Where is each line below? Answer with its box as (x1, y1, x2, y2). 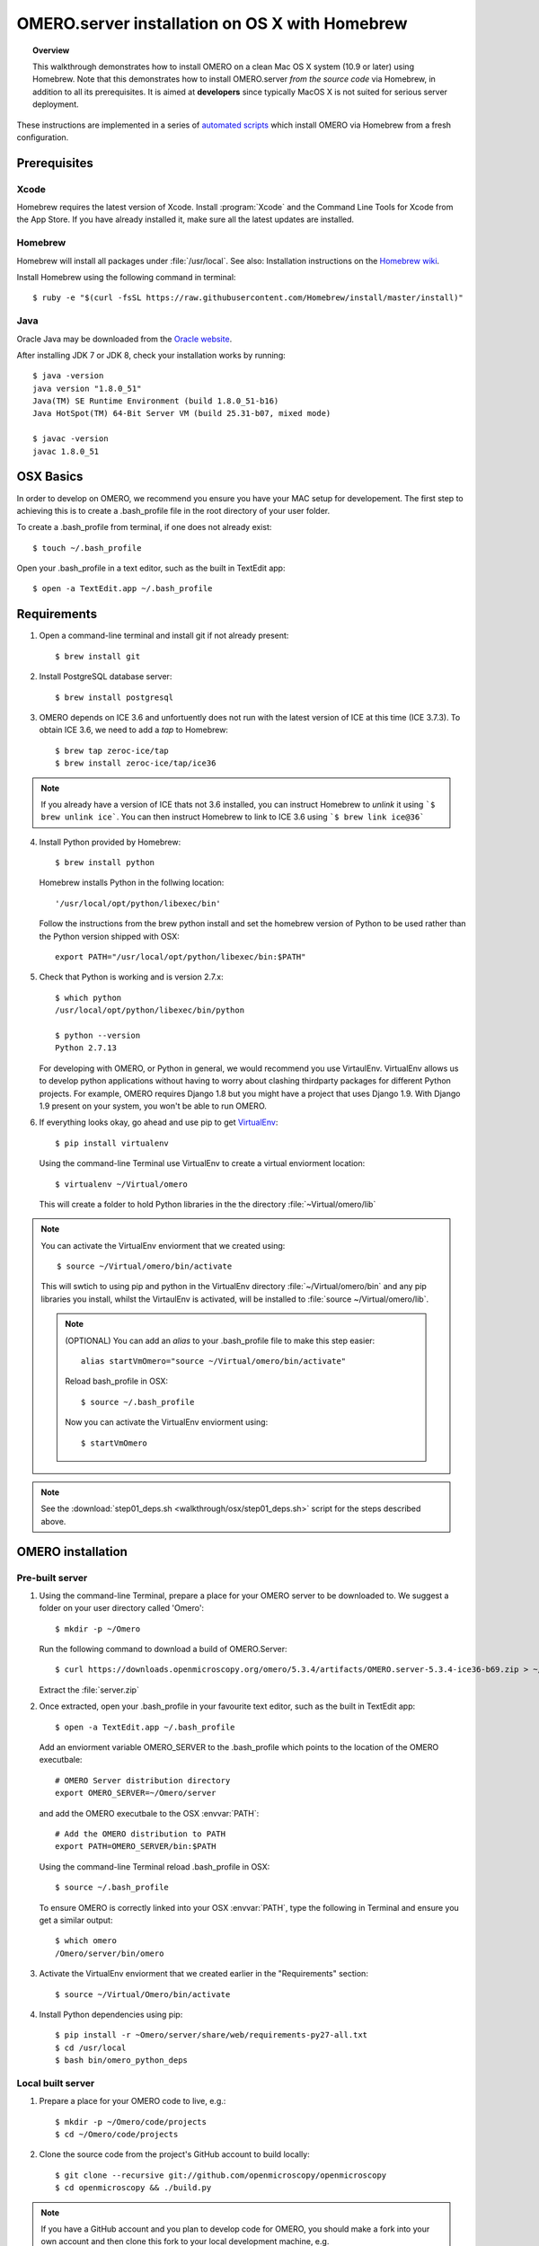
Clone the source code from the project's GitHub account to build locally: (39, 2149, 310, 2160)
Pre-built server (16, 1571, 88, 1584)
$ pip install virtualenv (55, 1137, 170, 1148)
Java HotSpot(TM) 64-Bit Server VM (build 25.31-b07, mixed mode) (32, 409, 331, 419)
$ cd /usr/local (55, 2042, 127, 2053)
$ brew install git (55, 651, 141, 661)
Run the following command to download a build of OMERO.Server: (39, 1644, 287, 1655)
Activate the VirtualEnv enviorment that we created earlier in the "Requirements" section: (39, 1968, 368, 1979)
